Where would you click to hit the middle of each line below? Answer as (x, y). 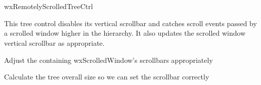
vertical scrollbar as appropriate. (54, 42)
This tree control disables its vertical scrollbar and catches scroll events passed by (130, 23)
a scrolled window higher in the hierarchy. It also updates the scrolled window (125, 33)
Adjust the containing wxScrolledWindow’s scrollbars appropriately (108, 60)
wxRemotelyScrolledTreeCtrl (49, 6)
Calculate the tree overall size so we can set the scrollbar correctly (107, 77)
